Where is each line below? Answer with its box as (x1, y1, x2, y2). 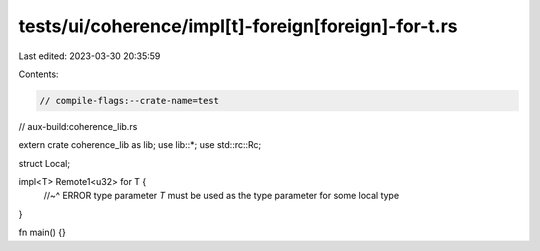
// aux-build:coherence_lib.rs (18, 120, 138, 132)
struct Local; (18, 157, 70, 169)
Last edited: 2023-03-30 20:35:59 (18, 50, 161, 62)
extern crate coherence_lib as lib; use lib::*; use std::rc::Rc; (18, 139, 262, 151)
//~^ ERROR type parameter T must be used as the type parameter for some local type (43, 190, 400, 202)
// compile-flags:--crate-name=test (39, 95, 220, 106)
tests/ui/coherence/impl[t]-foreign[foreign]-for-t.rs (18, 15, 459, 37)
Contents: (18, 68, 59, 80)
